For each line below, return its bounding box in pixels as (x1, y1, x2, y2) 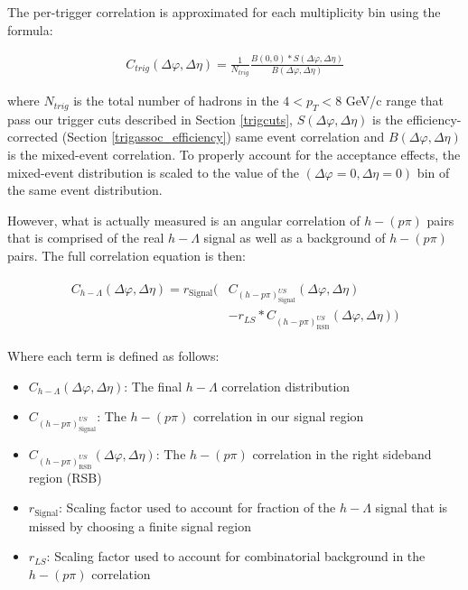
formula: (7, 20, 53, 39)
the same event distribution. (7, 180, 163, 199)
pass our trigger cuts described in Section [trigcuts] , (7, 109, 293, 128)
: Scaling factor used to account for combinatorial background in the (46, 547, 426, 566)
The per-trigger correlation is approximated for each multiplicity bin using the (7, 3, 441, 21)
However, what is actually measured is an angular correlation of (7, 210, 360, 229)
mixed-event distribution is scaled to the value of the (7, 162, 300, 181)
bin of (417, 162, 450, 181)
